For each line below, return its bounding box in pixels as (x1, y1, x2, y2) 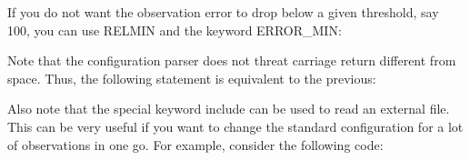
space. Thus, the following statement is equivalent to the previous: (7, 68, 376, 87)
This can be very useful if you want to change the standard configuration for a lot (7, 116, 464, 135)
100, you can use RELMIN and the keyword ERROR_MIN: (7, 20, 342, 39)
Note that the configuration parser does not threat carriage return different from (7, 51, 456, 70)
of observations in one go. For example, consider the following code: (7, 135, 384, 154)
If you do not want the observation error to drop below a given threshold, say (7, 3, 439, 21)
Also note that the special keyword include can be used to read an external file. (7, 99, 450, 118)
